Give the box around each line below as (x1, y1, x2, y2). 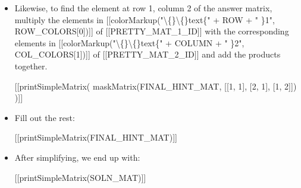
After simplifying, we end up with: (14, 151, 140, 163)
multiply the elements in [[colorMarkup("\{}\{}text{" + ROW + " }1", (14, 13, 275, 26)
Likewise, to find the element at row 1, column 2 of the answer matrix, (14, 2, 272, 14)
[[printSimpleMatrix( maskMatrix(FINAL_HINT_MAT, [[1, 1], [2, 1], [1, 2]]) (14, 79, 297, 92)
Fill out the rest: (14, 111, 75, 123)
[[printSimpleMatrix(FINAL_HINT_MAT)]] (14, 131, 177, 144)
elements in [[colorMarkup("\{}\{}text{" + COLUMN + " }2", (14, 36, 244, 49)
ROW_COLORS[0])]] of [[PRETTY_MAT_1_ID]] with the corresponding (14, 25, 289, 37)
